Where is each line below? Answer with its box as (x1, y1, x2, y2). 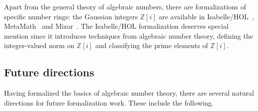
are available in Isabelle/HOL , (159, 11, 254, 21)
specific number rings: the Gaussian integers (4, 11, 138, 21)
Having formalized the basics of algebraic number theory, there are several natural (4, 88, 254, 98)
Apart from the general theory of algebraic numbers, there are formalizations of (4, 1, 247, 11)
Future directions (4, 64, 94, 80)
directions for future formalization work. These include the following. (4, 97, 214, 108)
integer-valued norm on (4, 40, 75, 51)
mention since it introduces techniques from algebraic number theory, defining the (4, 30, 253, 41)
